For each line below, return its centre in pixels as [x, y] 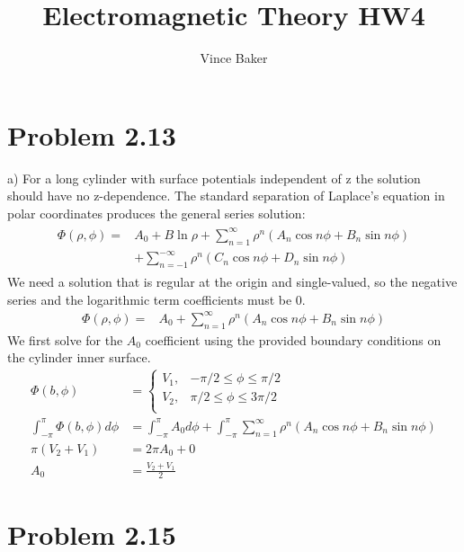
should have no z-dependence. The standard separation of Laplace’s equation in [226, 196]
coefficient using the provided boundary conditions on [293, 339]
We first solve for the [65, 339]
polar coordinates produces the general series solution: [156, 213]
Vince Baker [234, 58]
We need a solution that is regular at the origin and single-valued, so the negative [232, 282]
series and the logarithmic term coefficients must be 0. [156, 299]
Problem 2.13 [92, 134]
